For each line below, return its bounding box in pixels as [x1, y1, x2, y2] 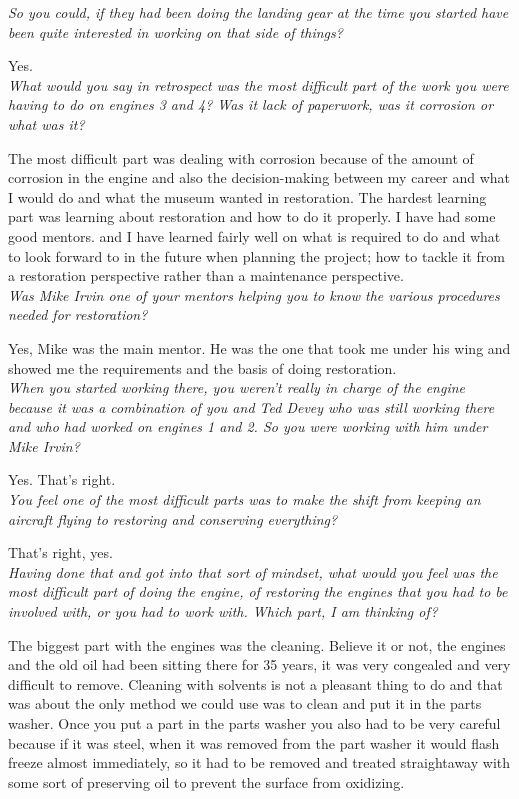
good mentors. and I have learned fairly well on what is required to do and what [8, 225, 501, 246]
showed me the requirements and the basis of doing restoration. [8, 357, 397, 378]
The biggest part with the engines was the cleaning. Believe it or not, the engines [8, 634, 506, 655]
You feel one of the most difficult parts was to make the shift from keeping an [8, 489, 481, 510]
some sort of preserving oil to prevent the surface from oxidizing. [8, 771, 405, 792]
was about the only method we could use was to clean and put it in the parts [8, 693, 482, 714]
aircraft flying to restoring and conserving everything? [8, 508, 338, 529]
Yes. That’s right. [8, 469, 116, 490]
